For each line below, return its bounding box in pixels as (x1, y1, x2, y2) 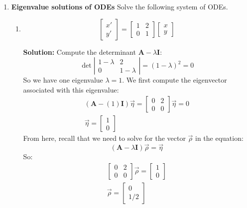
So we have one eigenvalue (23, 75, 103, 85)
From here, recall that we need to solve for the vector (23, 133, 186, 143)
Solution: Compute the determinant (23, 46, 136, 57)
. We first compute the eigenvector (122, 75, 227, 85)
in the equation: (195, 133, 244, 143)
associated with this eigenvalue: (23, 84, 119, 95)
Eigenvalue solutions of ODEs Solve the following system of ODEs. (11, 1, 228, 11)
